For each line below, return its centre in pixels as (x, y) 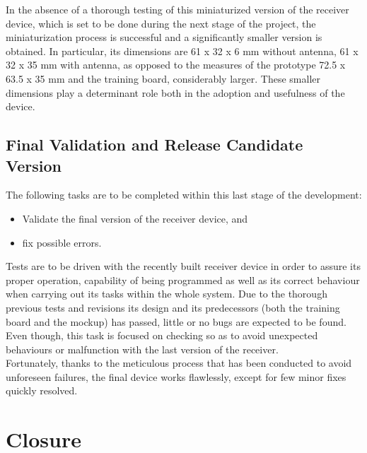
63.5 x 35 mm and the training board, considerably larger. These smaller (163, 78)
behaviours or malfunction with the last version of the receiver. (142, 349)
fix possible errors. (62, 242)
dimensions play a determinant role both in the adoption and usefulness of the (175, 92)
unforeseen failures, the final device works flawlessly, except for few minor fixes (176, 376)
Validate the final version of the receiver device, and (135, 218)
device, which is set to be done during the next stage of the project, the (161, 23)
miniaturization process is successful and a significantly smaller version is (164, 37)
